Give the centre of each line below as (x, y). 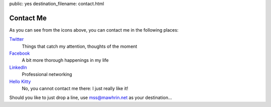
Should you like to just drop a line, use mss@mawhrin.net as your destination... (91, 97)
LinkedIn (18, 67)
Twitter (17, 39)
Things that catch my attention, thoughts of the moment (80, 46)
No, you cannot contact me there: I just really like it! (75, 88)
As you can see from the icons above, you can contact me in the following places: (94, 30)
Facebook (20, 53)
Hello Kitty (20, 81)
